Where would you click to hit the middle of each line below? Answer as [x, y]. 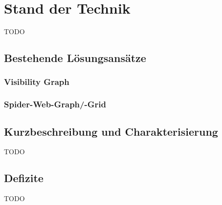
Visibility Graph [37, 82]
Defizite [24, 178]
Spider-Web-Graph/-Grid [55, 104]
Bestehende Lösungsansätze [75, 58]
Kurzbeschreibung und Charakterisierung [111, 131]
